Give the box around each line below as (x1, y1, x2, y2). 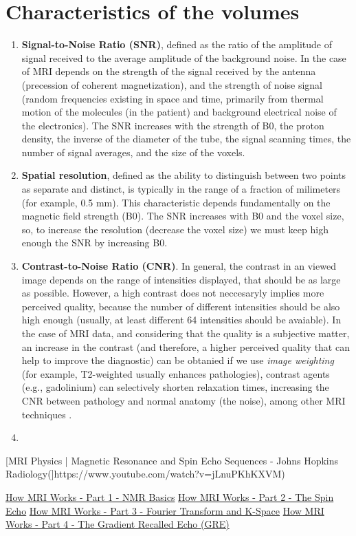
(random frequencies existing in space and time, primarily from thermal (21, 91, 324, 105)
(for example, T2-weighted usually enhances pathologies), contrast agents (21, 366, 330, 380)
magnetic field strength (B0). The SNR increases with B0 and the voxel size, (21, 208, 344, 223)
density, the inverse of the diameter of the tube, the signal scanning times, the (21, 131, 351, 146)
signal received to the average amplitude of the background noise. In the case (21, 50, 346, 65)
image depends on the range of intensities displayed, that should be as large (21, 272, 341, 286)
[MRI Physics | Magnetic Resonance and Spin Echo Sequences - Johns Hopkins (5, 453, 339, 467)
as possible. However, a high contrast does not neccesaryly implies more (21, 286, 324, 300)
